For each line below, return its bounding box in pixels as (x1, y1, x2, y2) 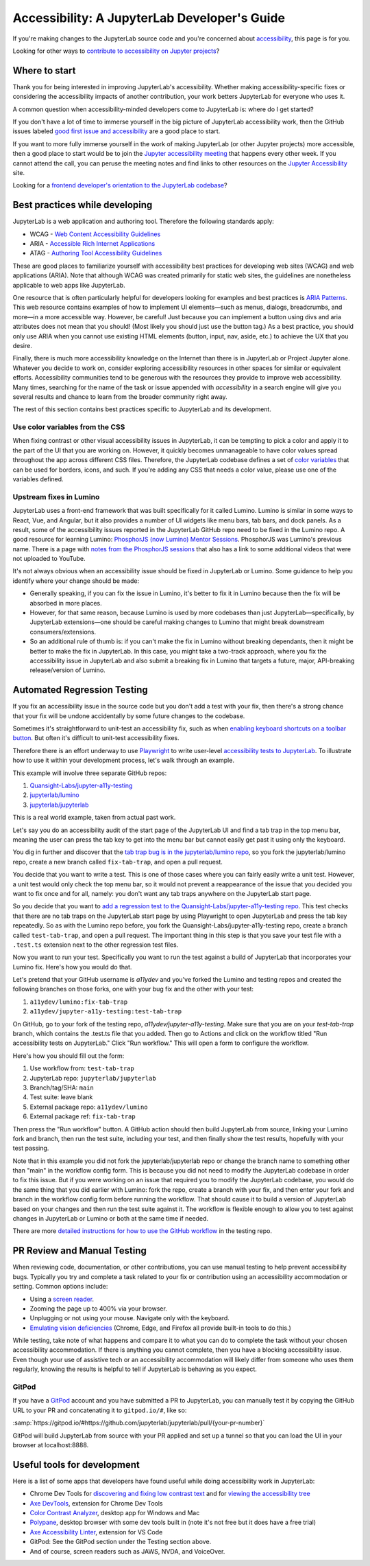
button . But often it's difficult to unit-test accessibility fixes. (12, 734, 180, 742)
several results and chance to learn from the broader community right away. (12, 392, 227, 401)
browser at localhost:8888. (12, 1440, 89, 1449)
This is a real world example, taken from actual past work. (12, 814, 176, 822)
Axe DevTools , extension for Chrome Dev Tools (29, 1499, 163, 1507)
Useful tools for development (12, 1459, 140, 1471)
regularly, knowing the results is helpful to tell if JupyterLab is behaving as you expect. (12, 1365, 257, 1373)
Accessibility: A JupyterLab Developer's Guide (12, 10, 286, 25)
